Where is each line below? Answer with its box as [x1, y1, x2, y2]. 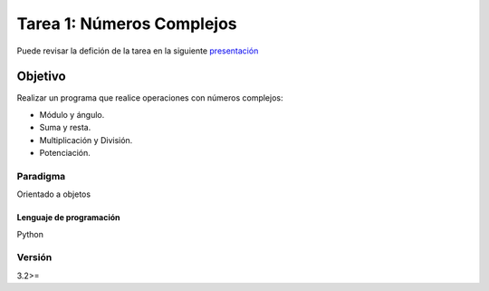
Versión [16, 251, 53, 264]
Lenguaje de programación [16, 212, 121, 223]
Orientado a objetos [16, 189, 91, 199]
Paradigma [16, 170, 66, 182]
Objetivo [16, 69, 67, 84]
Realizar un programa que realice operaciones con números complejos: [16, 92, 283, 103]
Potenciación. [39, 148, 91, 159]
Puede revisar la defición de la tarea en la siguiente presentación [16, 45, 259, 56]
